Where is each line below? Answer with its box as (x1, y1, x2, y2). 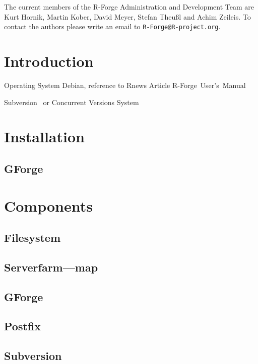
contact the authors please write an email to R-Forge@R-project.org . (4, 21, 221, 32)
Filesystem (4, 230, 61, 245)
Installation (4, 126, 85, 147)
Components (4, 195, 93, 216)
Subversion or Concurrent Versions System (4, 97, 139, 107)
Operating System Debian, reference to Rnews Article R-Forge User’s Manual (4, 79, 246, 90)
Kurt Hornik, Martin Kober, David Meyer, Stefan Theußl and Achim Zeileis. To (4, 11, 251, 22)
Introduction (4, 51, 94, 71)
